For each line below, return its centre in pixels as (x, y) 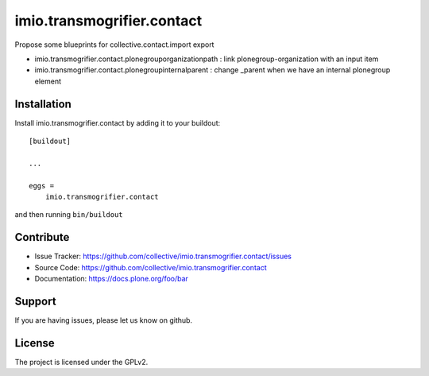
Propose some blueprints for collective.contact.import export (114, 45)
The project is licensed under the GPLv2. (81, 362)
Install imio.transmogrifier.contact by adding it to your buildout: (118, 122)
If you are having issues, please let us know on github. (104, 320)
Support (35, 301)
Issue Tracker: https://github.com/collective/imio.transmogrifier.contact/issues (163, 256)
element (48, 81)
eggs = (42, 186)
